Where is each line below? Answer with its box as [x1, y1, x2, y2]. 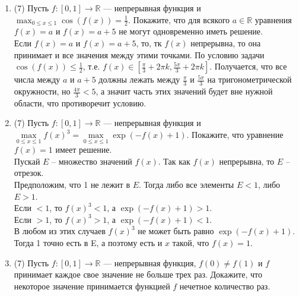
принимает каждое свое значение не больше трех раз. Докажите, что [14, 268, 262, 281]
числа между [14, 73, 61, 86]
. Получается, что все [209, 60, 287, 73]
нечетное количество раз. [179, 279, 271, 292]
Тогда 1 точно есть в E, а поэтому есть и [14, 237, 163, 249]
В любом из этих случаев [14, 225, 106, 237]
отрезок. [14, 166, 44, 179]
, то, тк [136, 37, 162, 49]
